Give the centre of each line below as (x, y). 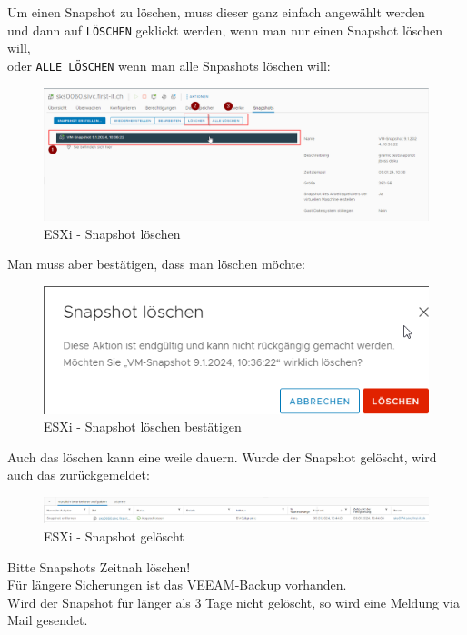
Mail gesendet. (48, 620)
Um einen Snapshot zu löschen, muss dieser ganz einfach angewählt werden (216, 12)
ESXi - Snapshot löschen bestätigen (143, 427)
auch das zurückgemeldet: (79, 475)
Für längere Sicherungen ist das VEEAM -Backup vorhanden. (177, 585)
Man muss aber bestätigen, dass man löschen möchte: (156, 264)
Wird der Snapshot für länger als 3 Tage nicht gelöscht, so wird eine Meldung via (233, 602)
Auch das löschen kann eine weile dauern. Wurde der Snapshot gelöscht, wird (222, 456)
